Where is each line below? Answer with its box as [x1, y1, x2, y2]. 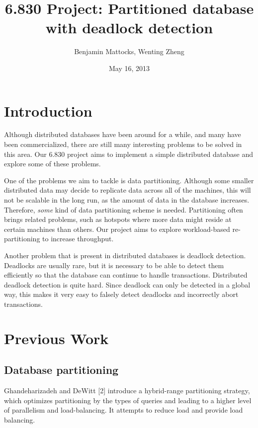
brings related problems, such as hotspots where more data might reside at [4, 214, 232, 224]
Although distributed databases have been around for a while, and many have [4, 129, 241, 140]
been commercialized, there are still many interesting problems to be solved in [4, 139, 242, 149]
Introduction [4, 100, 92, 121]
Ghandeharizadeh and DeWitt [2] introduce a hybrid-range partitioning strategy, [4, 385, 250, 396]
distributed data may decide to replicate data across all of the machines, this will [4, 185, 251, 195]
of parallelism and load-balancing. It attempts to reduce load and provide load [4, 405, 243, 415]
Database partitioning [4, 362, 119, 377]
